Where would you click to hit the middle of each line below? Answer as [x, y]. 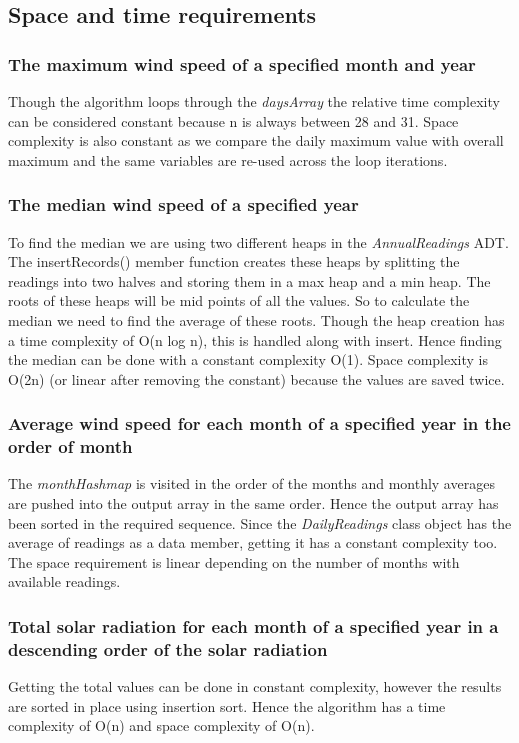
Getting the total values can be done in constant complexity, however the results [255, 686]
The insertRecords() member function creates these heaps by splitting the [234, 261]
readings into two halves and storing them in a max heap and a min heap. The [249, 280]
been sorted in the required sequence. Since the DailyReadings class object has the [260, 522]
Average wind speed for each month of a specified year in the [259, 423]
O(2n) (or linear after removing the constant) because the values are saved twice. [256, 378]
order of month [70, 446]
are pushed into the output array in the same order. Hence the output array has [253, 503]
